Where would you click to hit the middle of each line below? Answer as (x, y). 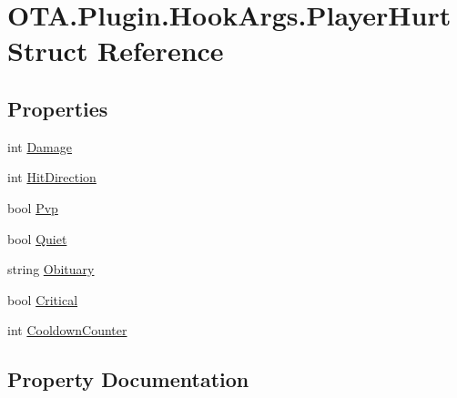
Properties (58, 108)
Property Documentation (128, 379)
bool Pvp (33, 207)
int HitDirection (52, 177)
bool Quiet (37, 238)
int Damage (40, 146)
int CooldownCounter (67, 330)
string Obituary (51, 269)
